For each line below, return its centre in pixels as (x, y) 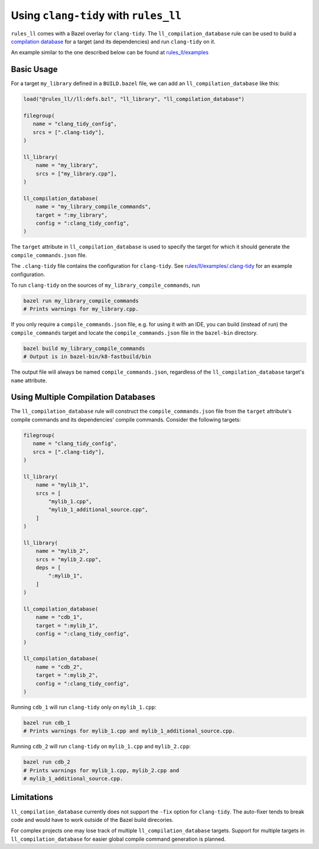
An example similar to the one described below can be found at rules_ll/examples (110, 53)
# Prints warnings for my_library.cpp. (81, 309)
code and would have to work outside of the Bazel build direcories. (92, 819)
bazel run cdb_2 (47, 762)
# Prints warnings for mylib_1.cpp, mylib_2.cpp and (101, 770)
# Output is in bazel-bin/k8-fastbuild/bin (87, 357)
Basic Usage (34, 69)
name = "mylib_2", (62, 551)
